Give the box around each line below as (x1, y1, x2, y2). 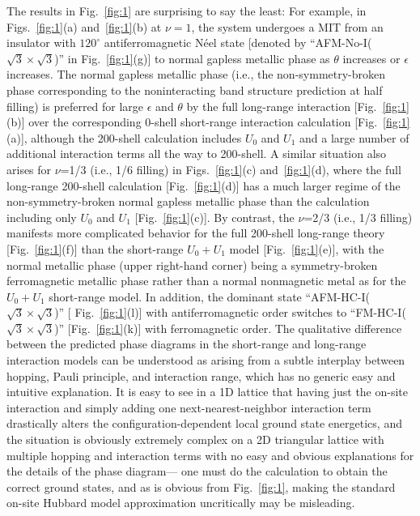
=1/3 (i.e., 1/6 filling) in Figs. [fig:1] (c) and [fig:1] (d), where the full (60, 160, 401, 177)
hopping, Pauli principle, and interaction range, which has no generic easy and (6, 367, 396, 384)
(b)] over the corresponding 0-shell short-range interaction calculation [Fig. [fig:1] (6, 113, 410, 130)
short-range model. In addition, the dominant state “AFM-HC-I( (49, 288, 371, 305)
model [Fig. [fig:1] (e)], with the (229, 240, 384, 257)
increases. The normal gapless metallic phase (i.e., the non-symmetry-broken (6, 66, 386, 83)
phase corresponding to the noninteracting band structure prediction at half (6, 81, 383, 98)
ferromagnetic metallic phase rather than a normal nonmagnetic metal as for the (6, 272, 406, 289)
